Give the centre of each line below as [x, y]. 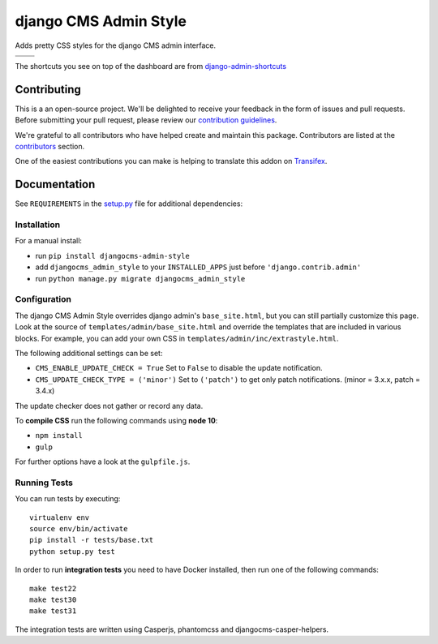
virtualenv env [60, 517]
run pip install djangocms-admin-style [112, 255]
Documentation [55, 185]
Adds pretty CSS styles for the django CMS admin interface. [116, 45]
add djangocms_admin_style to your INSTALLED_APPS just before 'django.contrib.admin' [198, 267]
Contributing [48, 89]
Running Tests [44, 483]
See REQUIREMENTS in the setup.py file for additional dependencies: [129, 204]
